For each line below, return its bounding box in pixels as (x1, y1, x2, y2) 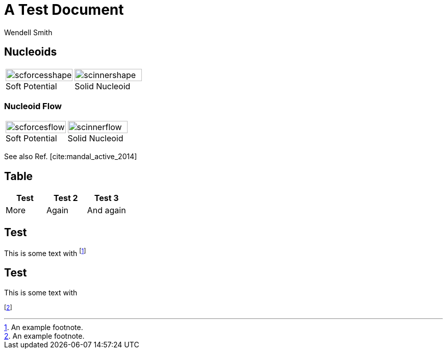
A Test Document (4, 1, 124, 18)
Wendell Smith (4, 28, 53, 37)
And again (87, 205, 126, 216)
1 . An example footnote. (4, 322, 83, 332)
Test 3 (94, 193, 119, 204)
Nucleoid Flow (4, 100, 62, 111)
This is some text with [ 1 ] (4, 247, 86, 258)
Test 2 (54, 193, 78, 204)
